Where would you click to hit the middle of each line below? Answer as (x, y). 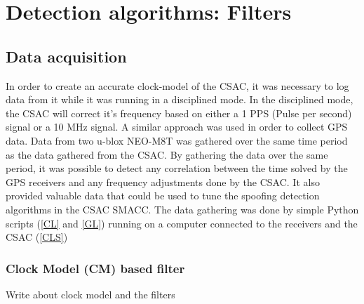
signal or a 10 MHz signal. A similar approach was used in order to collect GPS (177, 127)
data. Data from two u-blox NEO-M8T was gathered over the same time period (177, 140)
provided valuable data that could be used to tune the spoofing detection (163, 196)
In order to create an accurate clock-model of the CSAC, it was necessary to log (177, 85)
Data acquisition (66, 56)
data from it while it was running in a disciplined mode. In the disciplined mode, (180, 99)
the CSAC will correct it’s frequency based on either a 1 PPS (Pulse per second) (179, 113)
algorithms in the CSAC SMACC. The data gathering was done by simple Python (182, 209)
